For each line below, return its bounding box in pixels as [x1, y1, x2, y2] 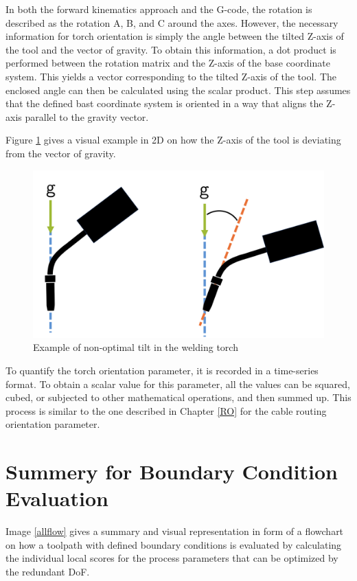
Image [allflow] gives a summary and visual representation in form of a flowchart [5, 524, 344, 538]
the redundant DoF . [5, 565, 90, 579]
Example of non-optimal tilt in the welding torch [33, 340, 238, 354]
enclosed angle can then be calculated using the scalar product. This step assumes [5, 82, 351, 97]
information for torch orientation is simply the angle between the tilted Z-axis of [5, 29, 344, 43]
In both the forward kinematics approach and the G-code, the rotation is [5, 2, 312, 16]
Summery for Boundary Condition [5, 457, 338, 486]
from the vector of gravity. [5, 146, 116, 160]
